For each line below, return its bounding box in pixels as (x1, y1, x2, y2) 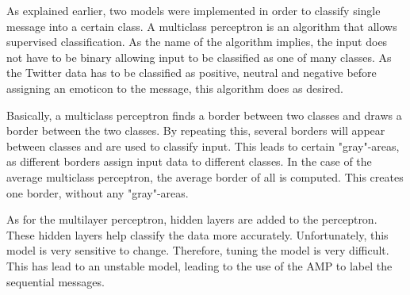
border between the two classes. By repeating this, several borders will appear (6, 122, 385, 139)
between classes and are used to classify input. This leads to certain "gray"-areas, (6, 137, 400, 154)
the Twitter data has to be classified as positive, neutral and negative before (6, 64, 377, 81)
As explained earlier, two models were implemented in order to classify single (6, 2, 381, 18)
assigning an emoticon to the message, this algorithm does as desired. (6, 79, 343, 96)
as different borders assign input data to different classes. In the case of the (6, 153, 372, 170)
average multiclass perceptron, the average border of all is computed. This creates (6, 168, 404, 185)
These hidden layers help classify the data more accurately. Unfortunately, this (6, 226, 389, 243)
